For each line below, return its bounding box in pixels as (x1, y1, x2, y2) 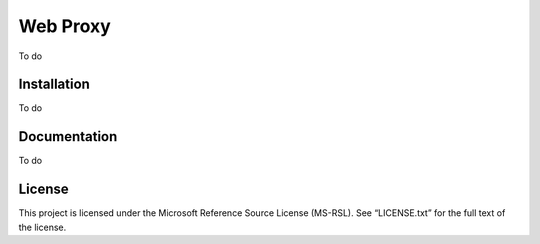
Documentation (18, 128, 118, 145)
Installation (18, 76, 90, 93)
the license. (18, 221, 67, 233)
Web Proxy (18, 15, 112, 37)
